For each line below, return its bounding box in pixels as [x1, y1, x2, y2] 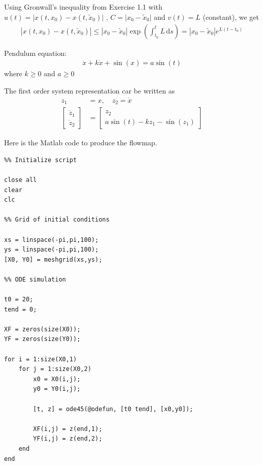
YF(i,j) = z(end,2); [33, 435, 103, 443]
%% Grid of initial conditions [4, 216, 110, 224]
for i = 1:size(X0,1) [4, 355, 77, 363]
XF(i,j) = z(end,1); [33, 425, 103, 432]
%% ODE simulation [4, 275, 66, 283]
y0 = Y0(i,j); [33, 385, 81, 393]
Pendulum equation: [4, 47, 67, 58]
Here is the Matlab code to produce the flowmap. [4, 137, 157, 148]
